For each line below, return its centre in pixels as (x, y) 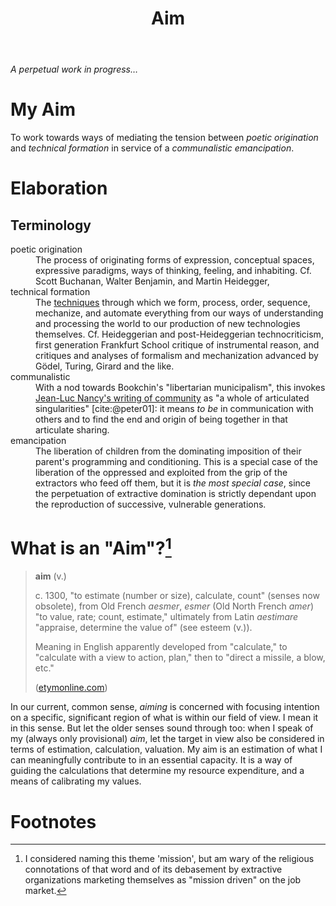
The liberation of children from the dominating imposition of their (168, 451)
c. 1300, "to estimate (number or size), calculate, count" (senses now (177, 596)
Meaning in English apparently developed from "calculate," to (161, 647)
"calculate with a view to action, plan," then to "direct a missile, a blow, (180, 658)
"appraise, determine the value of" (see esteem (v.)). (143, 628)
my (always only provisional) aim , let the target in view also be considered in (167, 739)
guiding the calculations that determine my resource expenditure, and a (157, 771)
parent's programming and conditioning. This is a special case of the (176, 462)
